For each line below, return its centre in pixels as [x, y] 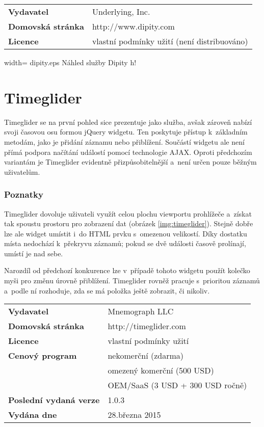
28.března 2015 [134, 415]
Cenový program [43, 356]
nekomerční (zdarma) [146, 356]
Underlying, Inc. [121, 11]
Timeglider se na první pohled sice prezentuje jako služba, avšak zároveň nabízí [128, 122]
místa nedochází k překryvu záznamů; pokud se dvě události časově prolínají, [125, 243]
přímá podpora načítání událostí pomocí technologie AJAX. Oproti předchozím [128, 152]
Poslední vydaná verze [54, 400]
